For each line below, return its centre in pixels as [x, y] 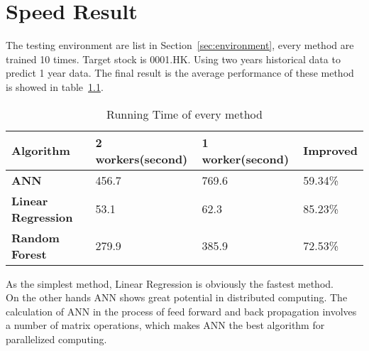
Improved [330, 150]
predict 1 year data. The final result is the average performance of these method [180, 73]
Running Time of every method [184, 114]
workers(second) [142, 158]
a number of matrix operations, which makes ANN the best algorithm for [165, 325]
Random [35, 237]
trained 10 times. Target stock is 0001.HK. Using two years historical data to [173, 59]
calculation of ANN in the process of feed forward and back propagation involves [181, 311]
